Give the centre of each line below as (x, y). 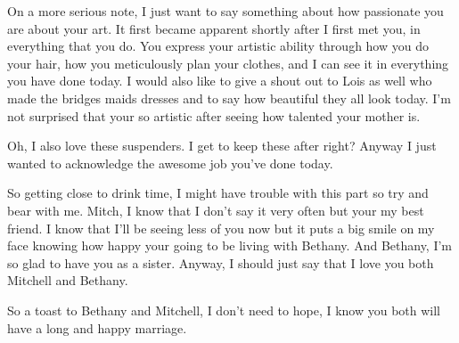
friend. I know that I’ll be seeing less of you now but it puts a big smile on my (221, 228)
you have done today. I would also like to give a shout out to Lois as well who (220, 81)
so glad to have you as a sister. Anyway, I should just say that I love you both (221, 262)
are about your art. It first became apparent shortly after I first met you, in (214, 28)
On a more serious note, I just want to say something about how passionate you (225, 11)
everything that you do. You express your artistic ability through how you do (218, 46)
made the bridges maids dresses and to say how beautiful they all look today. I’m (229, 98)
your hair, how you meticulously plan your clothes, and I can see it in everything (228, 63)
